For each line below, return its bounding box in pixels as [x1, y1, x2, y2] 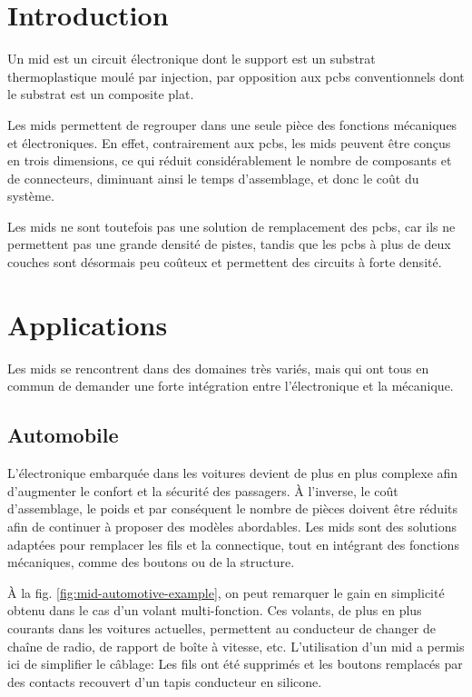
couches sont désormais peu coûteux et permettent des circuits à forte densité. [7, 253, 442, 272]
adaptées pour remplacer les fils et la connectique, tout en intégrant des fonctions [7, 534, 459, 553]
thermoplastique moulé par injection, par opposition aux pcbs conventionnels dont [7, 66, 465, 85]
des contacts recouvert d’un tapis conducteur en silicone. [7, 672, 322, 691]
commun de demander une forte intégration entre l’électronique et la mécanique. [7, 376, 454, 395]
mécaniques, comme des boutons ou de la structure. [7, 553, 295, 572]
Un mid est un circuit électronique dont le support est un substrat [7, 49, 376, 68]
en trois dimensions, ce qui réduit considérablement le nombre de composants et [7, 151, 452, 170]
